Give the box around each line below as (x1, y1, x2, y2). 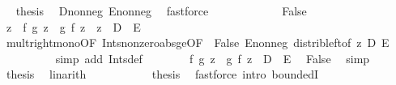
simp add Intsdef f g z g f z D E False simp (55, 49, 370, 66)
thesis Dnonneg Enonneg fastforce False (15, 2, 307, 19)
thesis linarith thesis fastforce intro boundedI (6, 66, 319, 83)
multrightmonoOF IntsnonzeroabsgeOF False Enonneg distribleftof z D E (6, 34, 390, 51)
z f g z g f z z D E (6, 18, 141, 35)
